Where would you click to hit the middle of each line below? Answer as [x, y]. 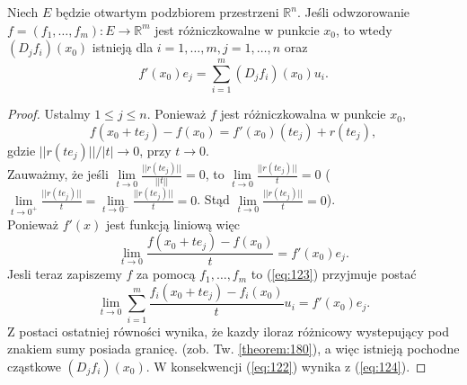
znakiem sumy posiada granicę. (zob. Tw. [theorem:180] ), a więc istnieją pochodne [233, 349]
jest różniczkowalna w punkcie [303, 114]
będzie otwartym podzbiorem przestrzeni [167, 12]
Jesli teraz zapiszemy [65, 274]
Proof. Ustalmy [49, 114]
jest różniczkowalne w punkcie [237, 29]
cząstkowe [34, 366]
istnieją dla [123, 47]
